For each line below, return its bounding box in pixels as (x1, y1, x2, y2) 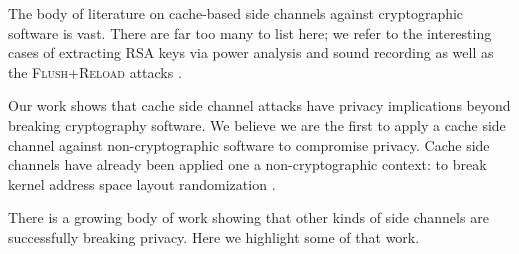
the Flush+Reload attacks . (8, 61, 182, 82)
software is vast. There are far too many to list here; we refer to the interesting (8, 22, 492, 43)
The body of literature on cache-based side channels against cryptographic (8, 3, 464, 23)
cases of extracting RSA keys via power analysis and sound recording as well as (8, 42, 494, 63)
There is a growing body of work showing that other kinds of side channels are (8, 207, 489, 228)
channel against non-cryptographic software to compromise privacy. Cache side (8, 134, 490, 155)
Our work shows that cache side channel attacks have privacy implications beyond (8, 95, 511, 116)
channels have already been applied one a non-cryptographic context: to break (8, 154, 487, 175)
